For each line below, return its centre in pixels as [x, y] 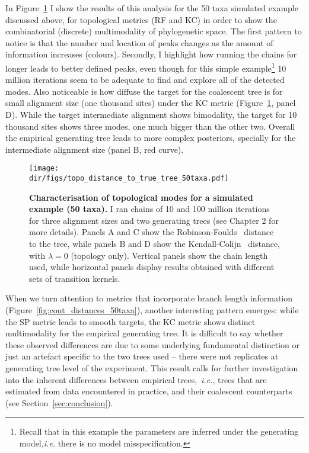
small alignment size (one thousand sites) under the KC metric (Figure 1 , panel [151, 103]
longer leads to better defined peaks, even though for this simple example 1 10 [146, 67]
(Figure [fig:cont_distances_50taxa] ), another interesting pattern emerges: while [152, 310]
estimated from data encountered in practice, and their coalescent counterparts [149, 391]
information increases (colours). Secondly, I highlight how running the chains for [151, 54]
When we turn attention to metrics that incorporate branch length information [149, 298]
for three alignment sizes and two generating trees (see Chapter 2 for [154, 220]
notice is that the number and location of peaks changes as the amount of [139, 42]
